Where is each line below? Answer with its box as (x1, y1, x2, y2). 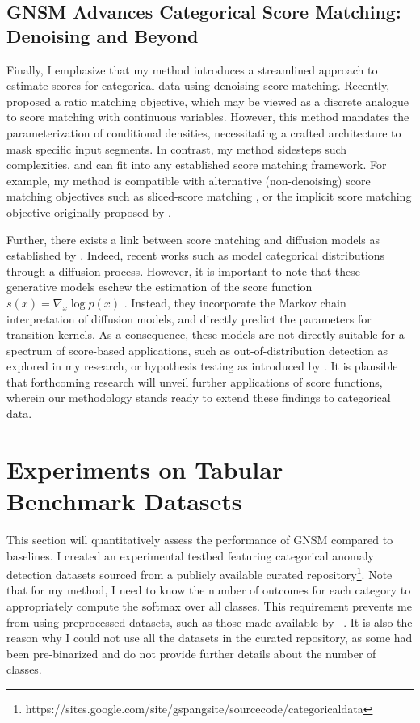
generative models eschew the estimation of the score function (6, 278, 313, 295)
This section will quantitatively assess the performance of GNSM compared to (6, 531, 393, 548)
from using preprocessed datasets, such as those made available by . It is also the (6, 613, 413, 630)
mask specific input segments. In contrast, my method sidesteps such (6, 140, 347, 157)
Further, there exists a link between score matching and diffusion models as (6, 230, 380, 247)
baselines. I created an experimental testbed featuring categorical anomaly (6, 547, 374, 564)
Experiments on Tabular (6, 452, 283, 485)
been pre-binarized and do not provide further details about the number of (6, 645, 376, 662)
